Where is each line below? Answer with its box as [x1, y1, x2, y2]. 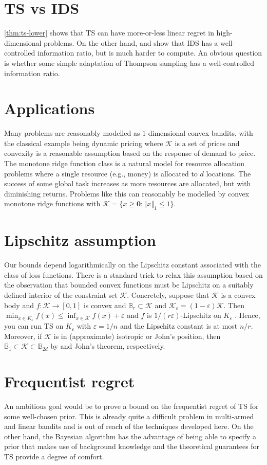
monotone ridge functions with [4, 198, 101, 209]
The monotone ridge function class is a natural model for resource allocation [4, 158, 244, 168]
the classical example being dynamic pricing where [4, 137, 163, 148]
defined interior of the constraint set [4, 290, 118, 300]
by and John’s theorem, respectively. [50, 341, 165, 351]
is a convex [221, 290, 256, 300]
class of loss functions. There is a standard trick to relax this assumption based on [4, 269, 263, 280]
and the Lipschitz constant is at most [120, 320, 238, 331]
